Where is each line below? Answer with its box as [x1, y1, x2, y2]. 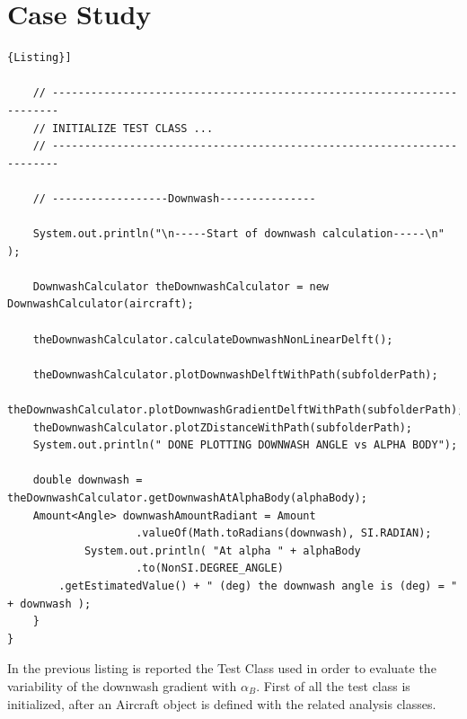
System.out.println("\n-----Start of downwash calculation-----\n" [32, 227, 445, 241]
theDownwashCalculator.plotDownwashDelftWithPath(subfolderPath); [32, 368, 438, 381]
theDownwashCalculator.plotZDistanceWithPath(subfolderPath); [32, 421, 413, 434]
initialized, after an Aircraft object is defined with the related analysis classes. [7, 694, 436, 713]
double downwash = [32, 474, 143, 487]
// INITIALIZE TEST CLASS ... [32, 121, 214, 135]
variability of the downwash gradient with [7, 676, 237, 695]
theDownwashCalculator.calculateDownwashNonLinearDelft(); [32, 333, 393, 346]
